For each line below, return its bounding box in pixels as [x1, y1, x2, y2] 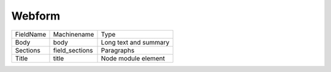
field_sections [53, 46, 93, 54]
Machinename [53, 30, 94, 38]
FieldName [15, 30, 47, 38]
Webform [11, 9, 61, 23]
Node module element [101, 54, 165, 62]
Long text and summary [101, 38, 170, 46]
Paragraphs [101, 46, 135, 54]
